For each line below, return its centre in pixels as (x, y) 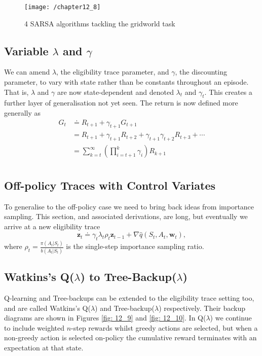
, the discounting (201, 72)
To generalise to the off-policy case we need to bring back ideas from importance (129, 206)
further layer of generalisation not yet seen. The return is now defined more (121, 103)
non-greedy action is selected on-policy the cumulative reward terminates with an (130, 337)
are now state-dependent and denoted (115, 92)
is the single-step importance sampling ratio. (135, 246)
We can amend (27, 72)
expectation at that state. (44, 347)
